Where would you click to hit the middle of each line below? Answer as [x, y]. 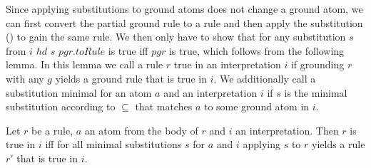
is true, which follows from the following [256, 50]
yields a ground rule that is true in [131, 78]
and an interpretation [210, 92]
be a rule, [52, 130]
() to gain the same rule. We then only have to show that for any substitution [176, 37]
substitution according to [61, 106]
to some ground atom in [256, 106]
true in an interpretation [227, 64]
